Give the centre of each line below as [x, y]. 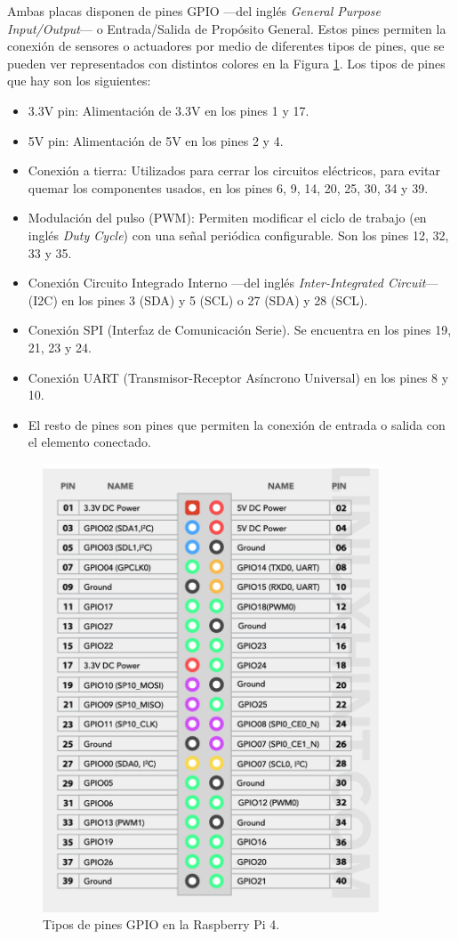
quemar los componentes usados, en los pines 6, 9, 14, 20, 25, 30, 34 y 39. [228, 187]
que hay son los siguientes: [79, 81]
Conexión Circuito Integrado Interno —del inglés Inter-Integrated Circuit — [233, 283]
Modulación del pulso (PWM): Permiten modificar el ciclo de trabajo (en [227, 218]
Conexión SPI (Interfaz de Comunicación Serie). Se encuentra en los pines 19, [240, 330]
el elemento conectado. [89, 442]
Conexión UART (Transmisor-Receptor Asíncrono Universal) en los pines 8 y [238, 377]
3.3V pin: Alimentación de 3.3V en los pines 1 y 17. [169, 110]
